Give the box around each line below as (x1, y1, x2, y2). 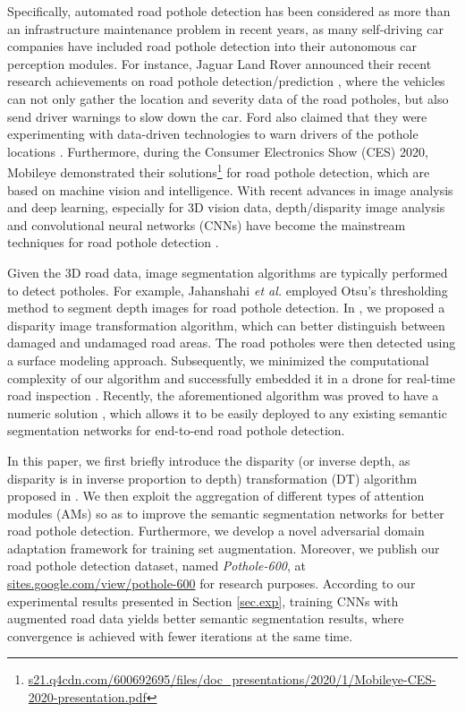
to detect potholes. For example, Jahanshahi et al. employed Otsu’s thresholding (7, 280, 448, 299)
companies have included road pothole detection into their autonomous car (7, 37, 418, 56)
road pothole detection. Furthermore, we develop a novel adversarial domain (7, 521, 425, 540)
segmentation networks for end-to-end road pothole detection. (7, 421, 345, 440)
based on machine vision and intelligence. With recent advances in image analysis (7, 180, 453, 199)
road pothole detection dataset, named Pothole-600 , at (7, 556, 306, 575)
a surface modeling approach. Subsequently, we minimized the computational (7, 350, 429, 369)
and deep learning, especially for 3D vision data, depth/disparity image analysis (7, 198, 445, 217)
